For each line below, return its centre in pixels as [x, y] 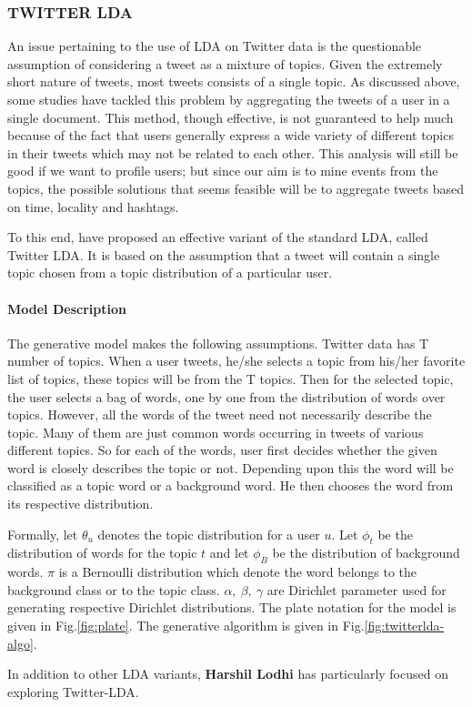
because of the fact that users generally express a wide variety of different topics [231, 135]
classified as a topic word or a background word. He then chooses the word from [231, 485]
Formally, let [43, 534]
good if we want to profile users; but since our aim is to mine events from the [223, 171]
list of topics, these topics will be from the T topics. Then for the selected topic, [231, 378]
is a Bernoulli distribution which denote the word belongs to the [238, 572]
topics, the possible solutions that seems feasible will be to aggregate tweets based [236, 188]
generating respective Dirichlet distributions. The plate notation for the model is [232, 607]
